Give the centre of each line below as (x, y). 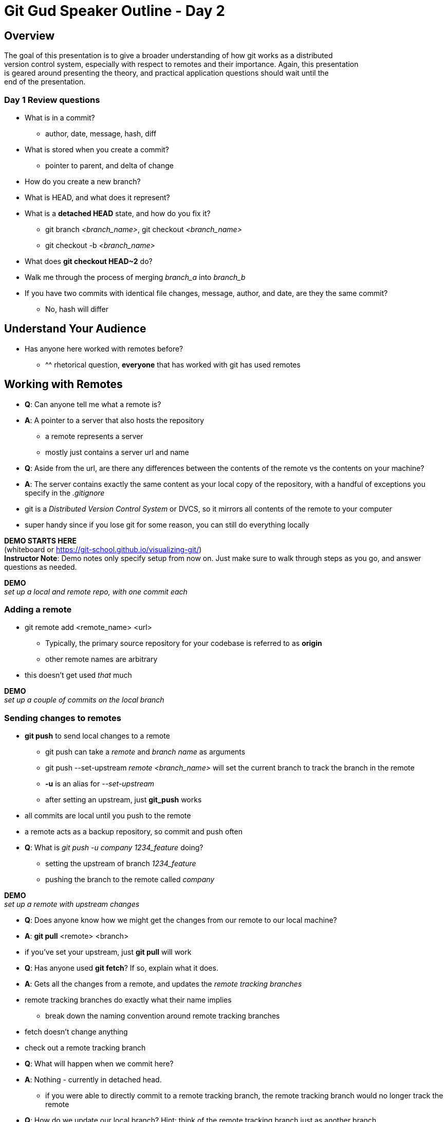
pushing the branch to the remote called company (130, 880)
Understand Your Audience (75, 329)
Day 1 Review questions (52, 100)
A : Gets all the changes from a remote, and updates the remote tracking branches (163, 984)
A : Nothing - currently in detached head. (93, 1080)
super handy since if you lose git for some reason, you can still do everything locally (167, 524)
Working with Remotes (63, 384)
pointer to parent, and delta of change (109, 165)
